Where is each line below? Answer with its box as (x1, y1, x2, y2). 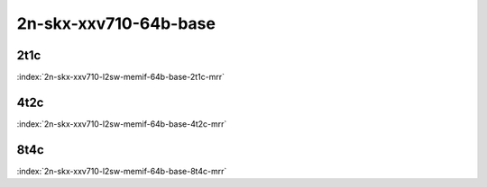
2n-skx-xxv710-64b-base (16, 13, 216, 33)
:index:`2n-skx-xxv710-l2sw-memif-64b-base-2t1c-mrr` (16, 72, 225, 83)
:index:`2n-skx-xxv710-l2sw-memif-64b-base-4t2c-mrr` (16, 118, 227, 129)
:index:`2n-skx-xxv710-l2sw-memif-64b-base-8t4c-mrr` (16, 165, 227, 176)
